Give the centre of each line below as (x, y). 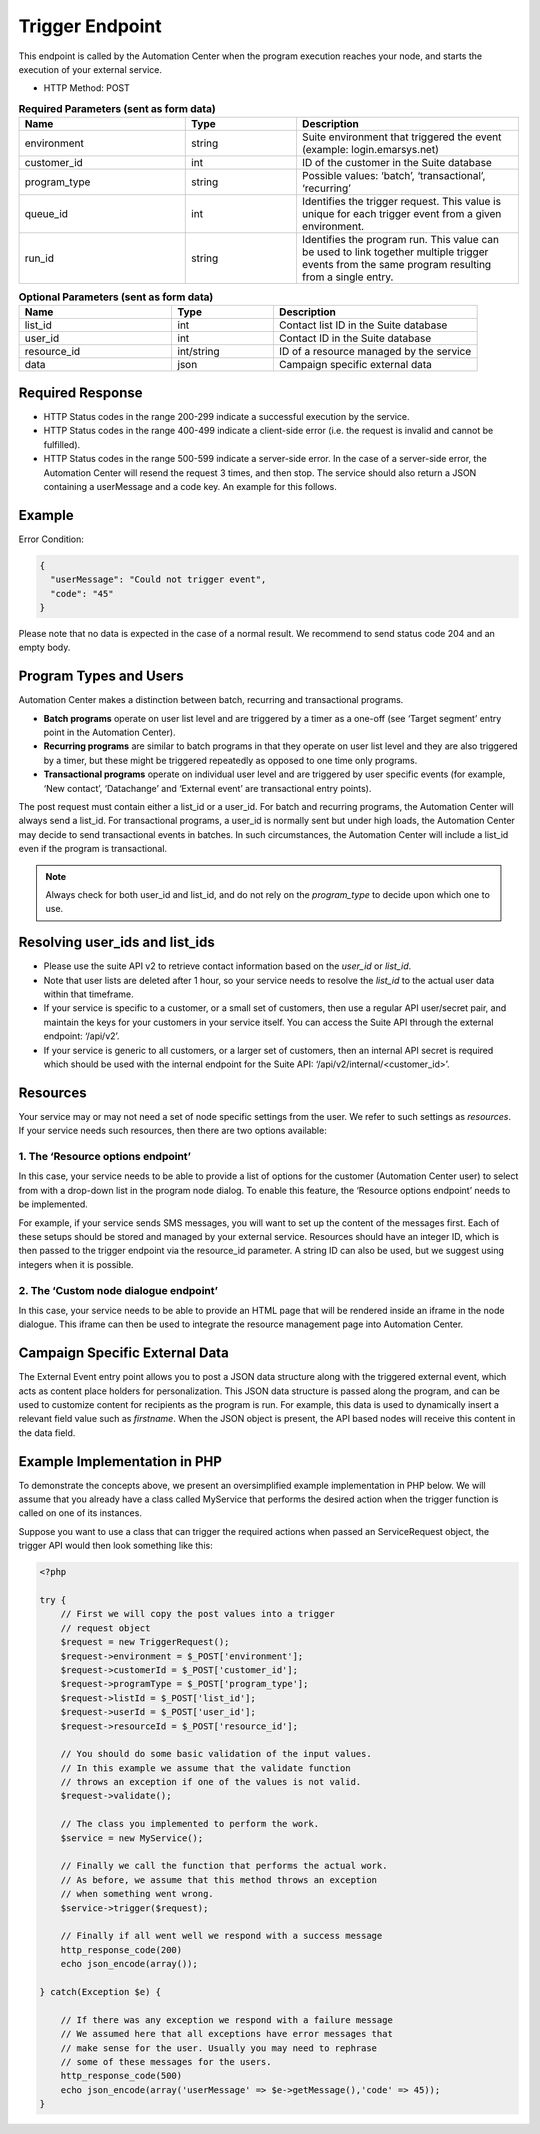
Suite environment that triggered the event (401, 137)
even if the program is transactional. (93, 849)
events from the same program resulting (396, 265)
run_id (39, 258)
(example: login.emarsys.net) (370, 150)
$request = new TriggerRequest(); (145, 1642)
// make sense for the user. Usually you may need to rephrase (219, 2048)
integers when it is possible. (76, 1264)
